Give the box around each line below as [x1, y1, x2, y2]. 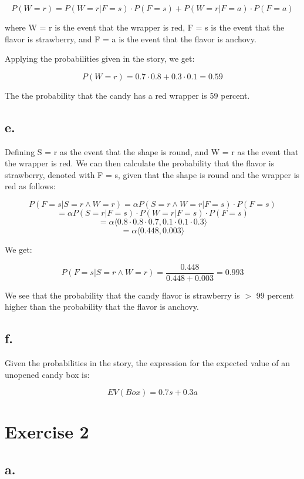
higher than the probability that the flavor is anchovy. [5, 300, 199, 313]
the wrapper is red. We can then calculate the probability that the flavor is [5, 157, 275, 169]
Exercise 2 [5, 420, 89, 444]
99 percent [256, 289, 294, 301]
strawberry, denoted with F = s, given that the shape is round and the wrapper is [5, 168, 300, 180]
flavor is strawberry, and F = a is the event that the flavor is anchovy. [5, 32, 256, 45]
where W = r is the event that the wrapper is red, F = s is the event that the [5, 21, 285, 33]
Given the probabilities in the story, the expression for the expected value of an [5, 357, 290, 369]
